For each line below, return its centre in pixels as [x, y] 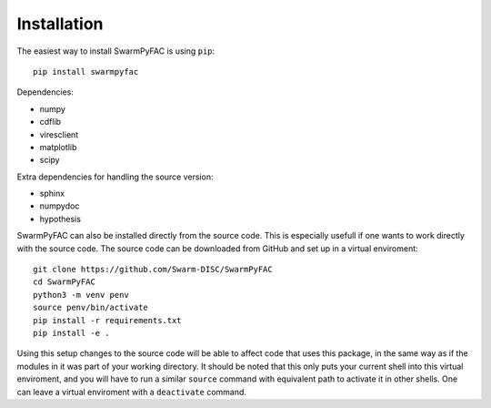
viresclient [59, 134]
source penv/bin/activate [91, 308]
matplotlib [58, 147]
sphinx [52, 194]
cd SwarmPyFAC [64, 282]
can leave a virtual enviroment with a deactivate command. [132, 392]
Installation [60, 24]
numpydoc [60, 206]
